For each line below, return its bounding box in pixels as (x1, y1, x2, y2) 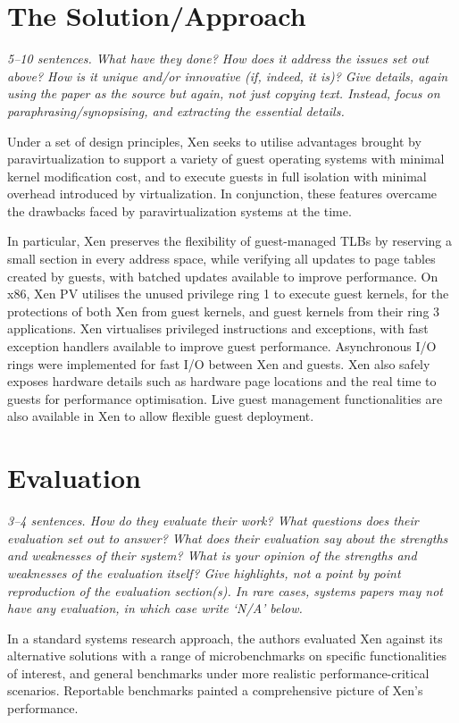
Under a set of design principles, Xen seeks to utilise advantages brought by (7, 131, 421, 150)
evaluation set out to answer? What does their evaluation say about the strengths (7, 528, 448, 547)
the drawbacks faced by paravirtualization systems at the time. (7, 201, 352, 220)
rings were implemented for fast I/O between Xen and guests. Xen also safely (7, 354, 430, 373)
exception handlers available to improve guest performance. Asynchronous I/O (7, 337, 437, 356)
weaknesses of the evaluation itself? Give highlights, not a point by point (7, 563, 401, 582)
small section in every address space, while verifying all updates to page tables (7, 249, 436, 268)
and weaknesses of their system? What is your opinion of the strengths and (7, 546, 417, 565)
